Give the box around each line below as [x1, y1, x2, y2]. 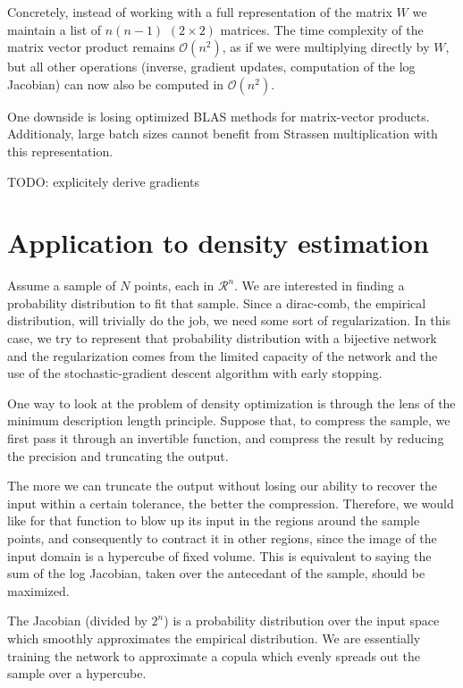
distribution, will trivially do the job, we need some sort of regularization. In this [7, 311, 450, 330]
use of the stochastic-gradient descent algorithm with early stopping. [7, 364, 383, 382]
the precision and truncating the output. [7, 446, 229, 465]
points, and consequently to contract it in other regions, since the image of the [7, 529, 437, 547]
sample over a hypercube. [7, 664, 147, 683]
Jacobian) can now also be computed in [7, 74, 224, 93]
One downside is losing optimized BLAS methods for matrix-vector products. [7, 106, 430, 125]
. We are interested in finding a [234, 276, 405, 295]
